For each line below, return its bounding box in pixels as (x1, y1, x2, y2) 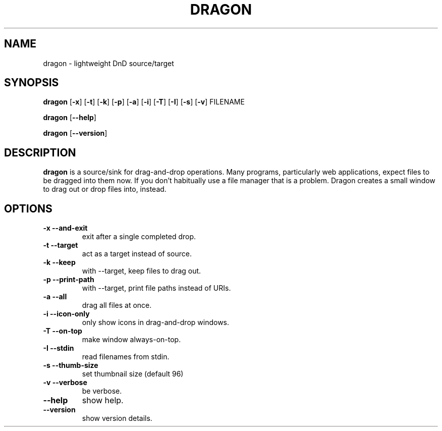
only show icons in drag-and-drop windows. (82, 318, 230, 327)
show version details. (82, 414, 152, 423)
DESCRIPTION (4, 146, 76, 159)
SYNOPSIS (4, 76, 59, 89)
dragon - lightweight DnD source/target (43, 59, 174, 68)
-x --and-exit (43, 224, 88, 233)
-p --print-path (43, 275, 94, 284)
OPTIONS (4, 202, 52, 215)
